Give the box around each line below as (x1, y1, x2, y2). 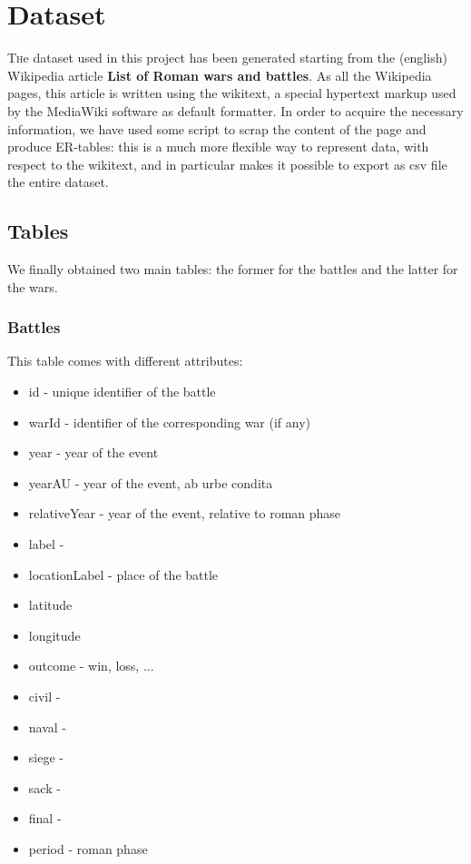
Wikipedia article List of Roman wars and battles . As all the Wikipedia (7, 65, 432, 84)
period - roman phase (28, 839, 148, 858)
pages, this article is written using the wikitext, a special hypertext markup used (7, 83, 456, 103)
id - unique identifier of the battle (28, 382, 216, 401)
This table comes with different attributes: (7, 351, 243, 370)
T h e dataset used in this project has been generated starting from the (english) (7, 48, 447, 67)
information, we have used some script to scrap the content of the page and (7, 119, 427, 138)
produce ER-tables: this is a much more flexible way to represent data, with (7, 137, 429, 156)
